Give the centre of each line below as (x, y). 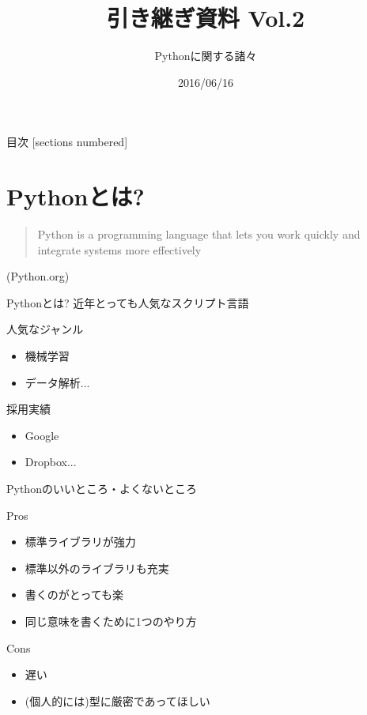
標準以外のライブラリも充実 (97, 568)
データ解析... (57, 382)
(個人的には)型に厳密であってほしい (117, 700)
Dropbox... (51, 462)
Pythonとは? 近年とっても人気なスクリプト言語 (128, 302)
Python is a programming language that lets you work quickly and (199, 234)
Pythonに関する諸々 (206, 56)
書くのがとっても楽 (74, 595)
